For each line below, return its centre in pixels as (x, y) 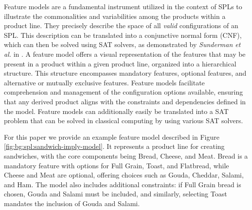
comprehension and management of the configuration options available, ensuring (124, 92)
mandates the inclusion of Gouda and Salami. (72, 203)
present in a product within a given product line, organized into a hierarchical (120, 63)
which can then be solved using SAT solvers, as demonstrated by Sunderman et (122, 44)
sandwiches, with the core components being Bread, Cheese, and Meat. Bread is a (126, 155)
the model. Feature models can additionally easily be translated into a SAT (116, 111)
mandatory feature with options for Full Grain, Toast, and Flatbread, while (117, 165)
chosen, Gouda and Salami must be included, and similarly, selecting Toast (116, 194)
